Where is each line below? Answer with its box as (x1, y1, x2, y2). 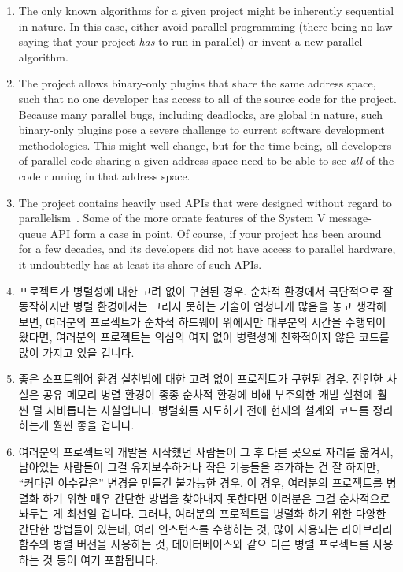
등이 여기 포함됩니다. (56, 552, 158, 567)
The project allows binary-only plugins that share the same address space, (18, 75, 376, 91)
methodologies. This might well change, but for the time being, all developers (18, 136, 392, 153)
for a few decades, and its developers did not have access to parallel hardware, (18, 240, 396, 257)
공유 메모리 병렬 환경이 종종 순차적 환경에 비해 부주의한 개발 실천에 (43, 386, 374, 403)
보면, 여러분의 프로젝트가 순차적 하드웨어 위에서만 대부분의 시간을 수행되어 (18, 313, 386, 329)
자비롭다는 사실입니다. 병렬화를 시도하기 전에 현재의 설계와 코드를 (46, 401, 369, 418)
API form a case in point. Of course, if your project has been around (50, 225, 382, 241)
